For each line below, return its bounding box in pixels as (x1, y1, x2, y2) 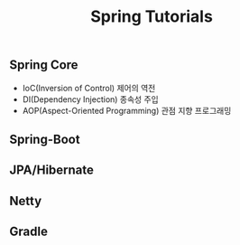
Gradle (9, 224, 48, 240)
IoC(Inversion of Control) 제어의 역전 (22, 82, 156, 93)
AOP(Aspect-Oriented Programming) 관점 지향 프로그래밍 (22, 105, 232, 116)
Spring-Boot (9, 132, 80, 146)
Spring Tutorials (89, 6, 214, 27)
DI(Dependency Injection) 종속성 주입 (22, 93, 160, 105)
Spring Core (9, 57, 78, 73)
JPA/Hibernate (9, 163, 95, 178)
